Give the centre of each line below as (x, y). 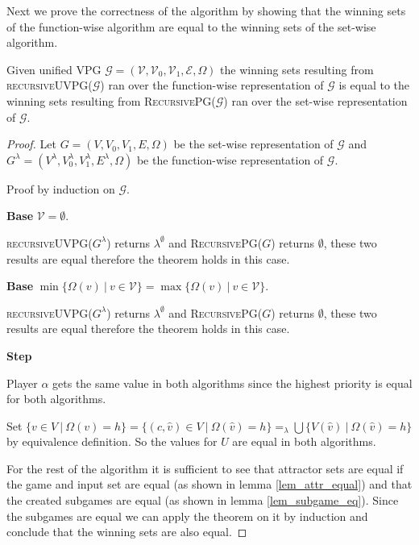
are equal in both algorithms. (304, 441)
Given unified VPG (54, 69)
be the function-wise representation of (230, 159)
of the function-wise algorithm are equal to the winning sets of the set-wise (191, 26)
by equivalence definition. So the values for (112, 441)
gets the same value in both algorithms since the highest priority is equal (232, 383)
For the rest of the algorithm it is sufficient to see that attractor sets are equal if (205, 468)
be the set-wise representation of (253, 144)
